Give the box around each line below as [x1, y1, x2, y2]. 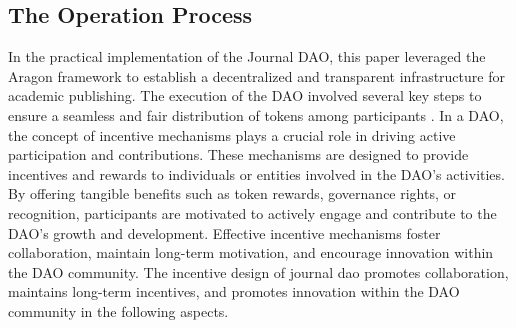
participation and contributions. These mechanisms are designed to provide [8, 144, 469, 165]
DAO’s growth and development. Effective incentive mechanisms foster [8, 222, 441, 243]
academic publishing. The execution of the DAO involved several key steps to [8, 85, 482, 106]
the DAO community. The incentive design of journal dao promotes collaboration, [8, 261, 509, 282]
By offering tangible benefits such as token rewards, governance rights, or [8, 183, 457, 204]
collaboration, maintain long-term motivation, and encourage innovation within [8, 242, 494, 263]
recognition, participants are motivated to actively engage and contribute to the [8, 202, 497, 223]
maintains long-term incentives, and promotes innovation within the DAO [8, 281, 460, 302]
